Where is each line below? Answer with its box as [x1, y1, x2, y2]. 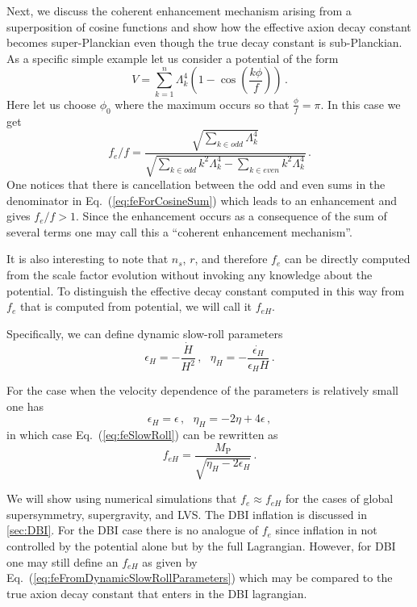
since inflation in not [275, 521, 377, 538]
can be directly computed [284, 250, 411, 267]
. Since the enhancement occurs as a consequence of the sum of [76, 207, 387, 224]
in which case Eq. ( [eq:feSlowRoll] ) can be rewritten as [6, 426, 278, 443]
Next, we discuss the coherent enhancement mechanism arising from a [6, 2, 352, 19]
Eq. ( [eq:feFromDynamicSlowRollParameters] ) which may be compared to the [6, 569, 393, 586]
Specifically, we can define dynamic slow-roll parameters [6, 324, 283, 341]
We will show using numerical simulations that [6, 490, 237, 507]
